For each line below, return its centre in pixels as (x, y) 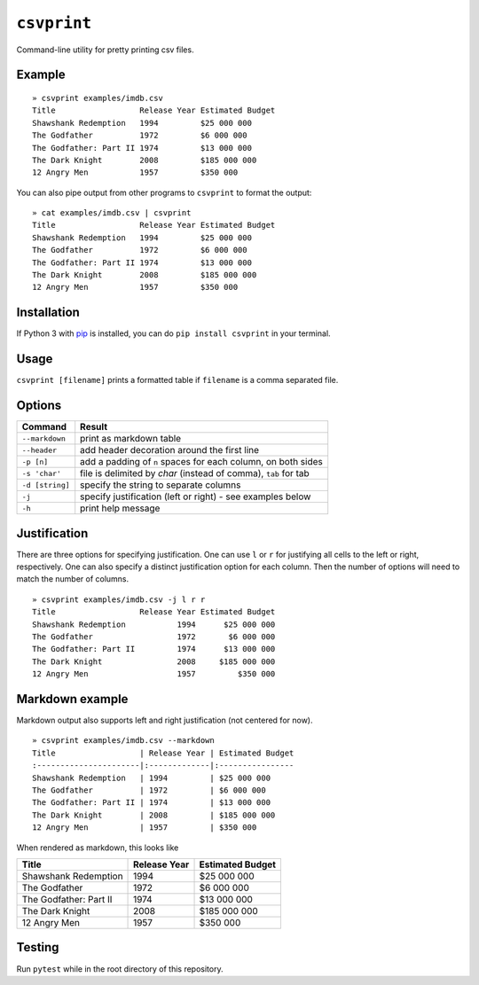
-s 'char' (42, 473)
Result (94, 427)
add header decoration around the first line (170, 450)
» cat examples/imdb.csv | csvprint (112, 213)
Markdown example (72, 699)
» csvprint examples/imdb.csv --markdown (123, 741)
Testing (38, 947)
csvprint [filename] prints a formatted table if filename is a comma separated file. (177, 380)
